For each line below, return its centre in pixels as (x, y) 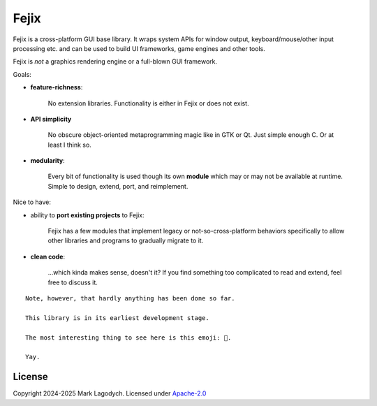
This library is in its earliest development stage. (117, 318)
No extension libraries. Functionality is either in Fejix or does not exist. (148, 103)
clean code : (48, 256)
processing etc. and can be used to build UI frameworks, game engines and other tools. (139, 48)
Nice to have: (32, 202)
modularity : (48, 161)
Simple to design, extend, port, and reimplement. (118, 186)
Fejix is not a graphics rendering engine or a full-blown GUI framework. (115, 61)
